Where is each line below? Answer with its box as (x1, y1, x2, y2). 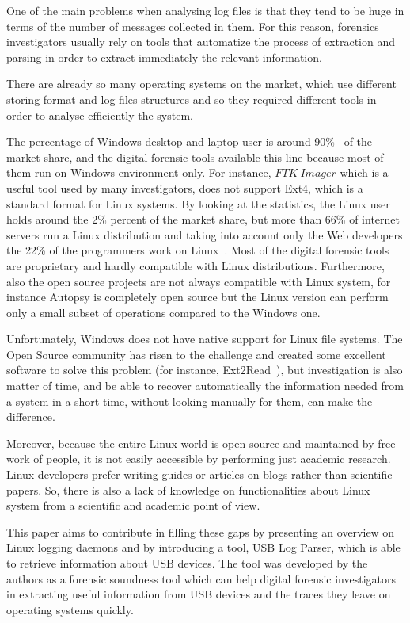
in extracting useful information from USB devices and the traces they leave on (6, 586, 391, 602)
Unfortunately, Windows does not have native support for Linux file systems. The (6, 331, 403, 347)
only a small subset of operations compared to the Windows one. (6, 304, 321, 320)
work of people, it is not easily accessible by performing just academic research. (6, 450, 391, 467)
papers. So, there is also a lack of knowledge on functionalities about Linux (6, 481, 370, 498)
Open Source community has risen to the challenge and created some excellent (6, 346, 386, 362)
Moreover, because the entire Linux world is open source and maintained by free (6, 434, 396, 451)
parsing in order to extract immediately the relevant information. (6, 48, 322, 65)
